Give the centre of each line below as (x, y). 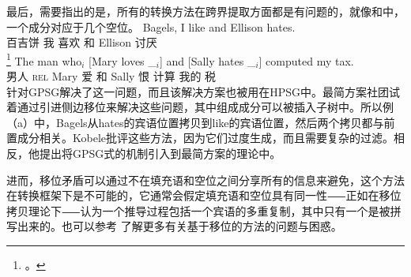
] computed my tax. (306, 60)
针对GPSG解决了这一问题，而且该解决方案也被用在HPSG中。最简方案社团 (198, 91)
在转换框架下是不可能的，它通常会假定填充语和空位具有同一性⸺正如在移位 (204, 195)
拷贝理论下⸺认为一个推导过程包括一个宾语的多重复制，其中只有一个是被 (198, 210)
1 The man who (44, 59)
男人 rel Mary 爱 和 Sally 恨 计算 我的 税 (111, 76)
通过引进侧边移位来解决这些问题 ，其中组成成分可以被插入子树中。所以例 (205, 107)
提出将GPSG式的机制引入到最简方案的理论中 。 (160, 153)
